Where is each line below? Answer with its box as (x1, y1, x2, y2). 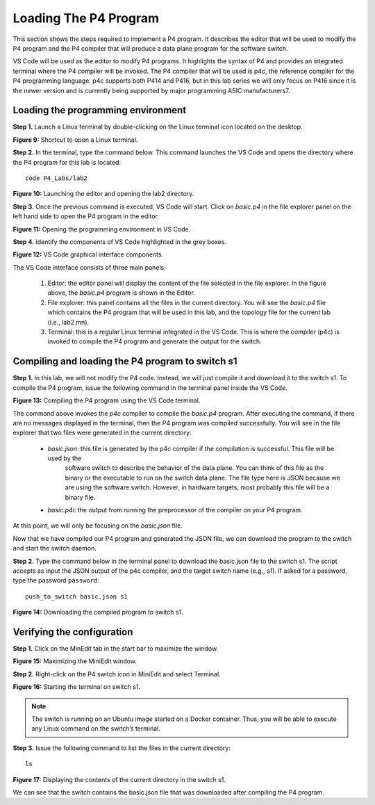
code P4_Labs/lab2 (25, 174, 88, 182)
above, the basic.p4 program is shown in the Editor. (47, 288, 196, 297)
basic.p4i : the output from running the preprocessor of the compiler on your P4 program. (47, 506, 303, 514)
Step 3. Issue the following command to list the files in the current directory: (12, 744, 231, 752)
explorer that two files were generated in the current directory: (12, 428, 192, 437)
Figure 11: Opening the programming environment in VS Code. (12, 225, 191, 233)
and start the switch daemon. (12, 544, 97, 553)
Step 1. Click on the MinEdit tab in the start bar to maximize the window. (12, 644, 219, 653)
